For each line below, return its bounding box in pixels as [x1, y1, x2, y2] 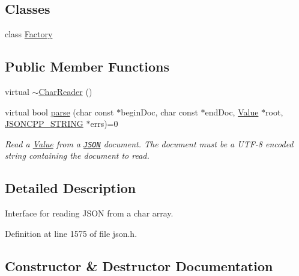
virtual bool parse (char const [5, 105, 114, 118]
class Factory [5, 28, 53, 40]
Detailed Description [5, 179, 136, 197]
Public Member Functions [5, 57, 169, 76]
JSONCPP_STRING [5, 117, 83, 130]
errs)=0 [90, 117, 118, 130]
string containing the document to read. [5, 149, 149, 162]
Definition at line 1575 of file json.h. [5, 227, 137, 239]
